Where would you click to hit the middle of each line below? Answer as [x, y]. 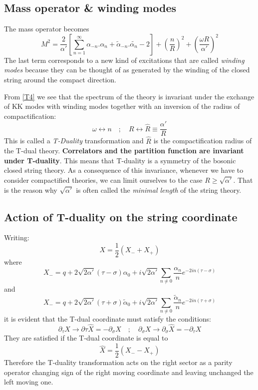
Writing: [17, 237]
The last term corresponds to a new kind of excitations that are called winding [124, 60]
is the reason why [31, 190]
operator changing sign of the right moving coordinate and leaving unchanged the [129, 372]
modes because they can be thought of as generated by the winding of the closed [127, 70]
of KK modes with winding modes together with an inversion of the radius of [122, 106]
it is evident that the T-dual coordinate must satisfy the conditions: [108, 319]
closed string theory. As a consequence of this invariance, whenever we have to [124, 170]
